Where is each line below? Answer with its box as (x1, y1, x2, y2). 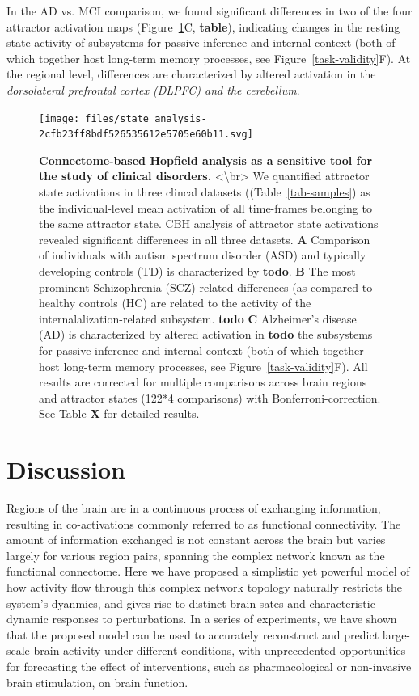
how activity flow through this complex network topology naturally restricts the (6, 579, 402, 596)
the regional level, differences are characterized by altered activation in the (6, 65, 376, 82)
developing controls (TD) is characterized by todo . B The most (39, 263, 356, 280)
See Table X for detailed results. (39, 405, 200, 422)
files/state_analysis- (85, 112, 207, 124)
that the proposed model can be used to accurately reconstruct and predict (6, 626, 379, 643)
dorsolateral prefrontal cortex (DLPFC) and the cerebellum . (6, 81, 300, 98)
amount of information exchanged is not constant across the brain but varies (6, 531, 386, 548)
